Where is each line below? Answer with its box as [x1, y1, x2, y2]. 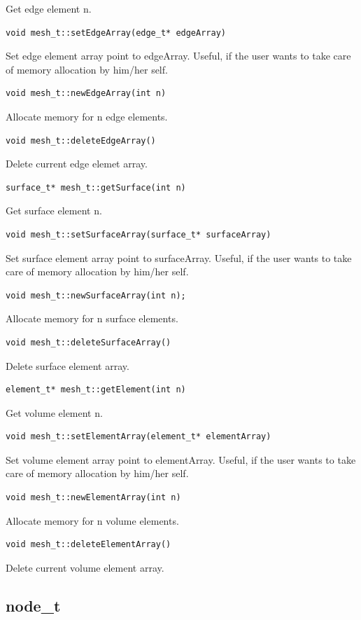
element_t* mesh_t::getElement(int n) [6, 385, 186, 395]
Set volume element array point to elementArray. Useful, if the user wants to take [6, 452, 356, 467]
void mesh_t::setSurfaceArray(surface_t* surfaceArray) [6, 229, 271, 240]
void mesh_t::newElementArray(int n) [6, 492, 181, 503]
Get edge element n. [6, 1, 92, 15]
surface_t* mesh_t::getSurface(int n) [6, 182, 186, 193]
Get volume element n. [6, 405, 103, 420]
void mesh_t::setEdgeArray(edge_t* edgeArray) [6, 27, 226, 38]
